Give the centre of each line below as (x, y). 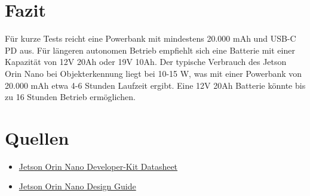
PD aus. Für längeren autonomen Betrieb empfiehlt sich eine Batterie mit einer (150, 50)
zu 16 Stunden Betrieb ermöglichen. (70, 97)
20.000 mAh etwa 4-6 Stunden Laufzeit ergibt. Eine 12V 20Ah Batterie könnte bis (155, 85)
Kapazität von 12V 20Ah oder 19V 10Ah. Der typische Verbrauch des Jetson (146, 62)
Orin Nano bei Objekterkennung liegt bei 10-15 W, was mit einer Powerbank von (154, 73)
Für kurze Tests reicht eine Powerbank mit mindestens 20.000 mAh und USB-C (151, 38)
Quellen (37, 137)
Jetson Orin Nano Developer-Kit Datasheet (98, 166)
